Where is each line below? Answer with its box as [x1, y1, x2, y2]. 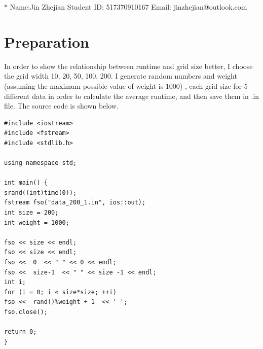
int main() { [4, 179, 48, 187]
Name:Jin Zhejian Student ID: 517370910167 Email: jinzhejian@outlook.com [10, 2, 247, 12]
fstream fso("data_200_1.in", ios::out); [4, 199, 146, 206]
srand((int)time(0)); [4, 189, 77, 196]
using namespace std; [4, 159, 77, 167]
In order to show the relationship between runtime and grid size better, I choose [4, 60, 253, 71]
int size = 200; [4, 209, 59, 217]
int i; [4, 278, 26, 286]
